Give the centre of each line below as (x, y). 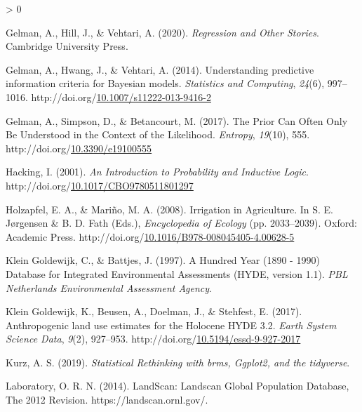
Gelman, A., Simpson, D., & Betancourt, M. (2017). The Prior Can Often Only (177, 120)
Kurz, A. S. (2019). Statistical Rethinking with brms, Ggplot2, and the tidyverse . (178, 362)
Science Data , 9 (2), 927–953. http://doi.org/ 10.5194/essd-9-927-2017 (153, 339)
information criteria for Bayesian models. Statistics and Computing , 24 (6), (165, 83)
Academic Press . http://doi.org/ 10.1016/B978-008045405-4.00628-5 (150, 236)
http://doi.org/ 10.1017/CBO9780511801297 (100, 185)
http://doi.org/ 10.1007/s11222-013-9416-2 (121, 97)
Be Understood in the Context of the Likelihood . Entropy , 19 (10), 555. (158, 134)
